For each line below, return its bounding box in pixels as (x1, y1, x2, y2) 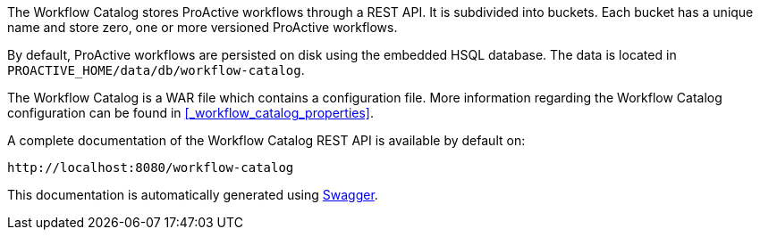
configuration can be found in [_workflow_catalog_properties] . (7, 105, 374, 120)
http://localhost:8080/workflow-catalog (7, 160, 294, 175)
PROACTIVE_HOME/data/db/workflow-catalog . (7, 62, 305, 78)
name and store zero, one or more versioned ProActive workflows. (7, 20, 398, 35)
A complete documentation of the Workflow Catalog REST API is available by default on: (7, 133, 526, 148)
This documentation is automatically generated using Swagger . (7, 187, 378, 202)
